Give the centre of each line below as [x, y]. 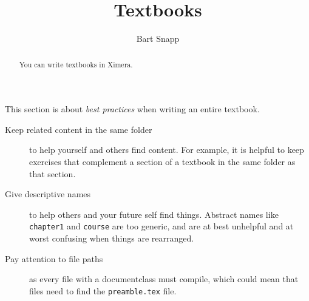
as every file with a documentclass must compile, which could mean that [164, 279]
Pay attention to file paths [54, 258]
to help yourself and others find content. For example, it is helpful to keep [167, 150]
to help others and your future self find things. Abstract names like [154, 214]
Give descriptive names [48, 194]
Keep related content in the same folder [79, 129]
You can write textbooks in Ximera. [76, 64]
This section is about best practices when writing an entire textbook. [132, 109]
